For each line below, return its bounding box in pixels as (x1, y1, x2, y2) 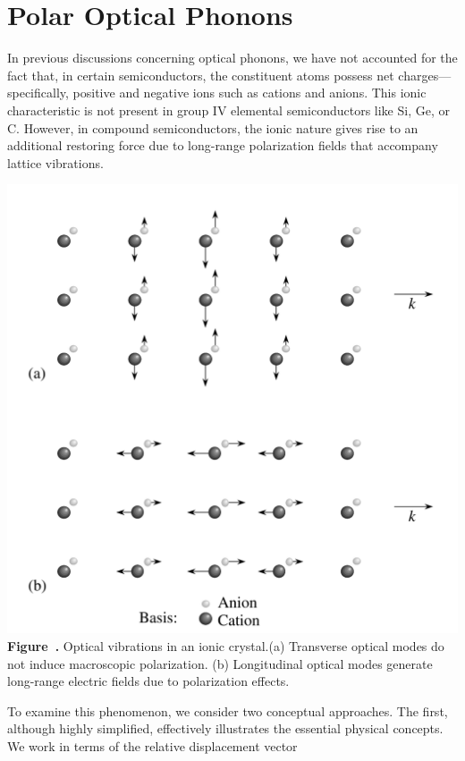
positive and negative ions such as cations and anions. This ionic (72, 83, 427, 102)
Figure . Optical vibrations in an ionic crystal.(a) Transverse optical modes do (7, 636, 444, 655)
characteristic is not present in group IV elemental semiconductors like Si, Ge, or (7, 100, 450, 119)
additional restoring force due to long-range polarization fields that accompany (7, 136, 438, 155)
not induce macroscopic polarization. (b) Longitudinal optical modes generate (7, 654, 433, 672)
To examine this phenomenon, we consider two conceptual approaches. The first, (7, 701, 448, 720)
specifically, (7, 83, 69, 102)
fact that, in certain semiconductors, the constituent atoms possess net (7, 65, 394, 84)
